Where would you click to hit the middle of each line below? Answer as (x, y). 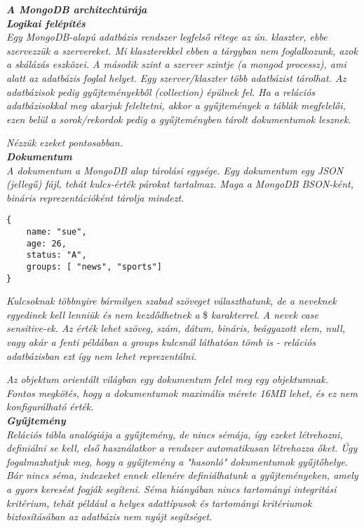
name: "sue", (56, 231)
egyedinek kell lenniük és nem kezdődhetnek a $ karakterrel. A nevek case (162, 314)
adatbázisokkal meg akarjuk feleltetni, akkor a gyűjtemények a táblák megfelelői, (176, 105)
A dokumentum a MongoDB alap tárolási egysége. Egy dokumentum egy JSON (175, 170)
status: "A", (56, 255)
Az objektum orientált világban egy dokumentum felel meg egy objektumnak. (167, 379)
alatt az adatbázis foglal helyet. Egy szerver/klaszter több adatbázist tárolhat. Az (176, 77)
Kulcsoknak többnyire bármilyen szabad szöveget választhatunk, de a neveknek (171, 301)
